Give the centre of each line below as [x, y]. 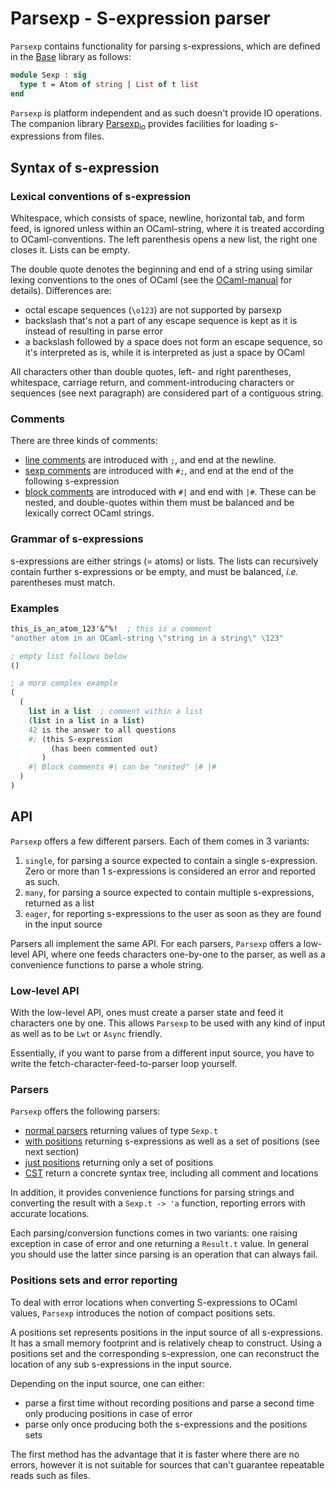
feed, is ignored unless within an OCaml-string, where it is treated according [167, 229]
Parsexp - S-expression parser [140, 18]
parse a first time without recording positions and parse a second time [169, 1403]
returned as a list [59, 903]
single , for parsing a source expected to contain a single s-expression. [171, 860]
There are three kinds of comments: [84, 441]
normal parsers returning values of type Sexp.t [121, 1131]
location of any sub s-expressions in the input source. [121, 1364]
